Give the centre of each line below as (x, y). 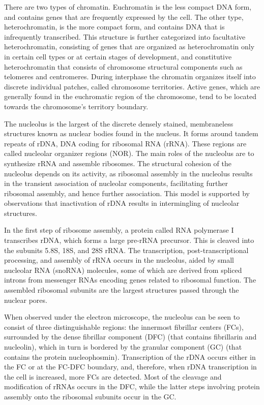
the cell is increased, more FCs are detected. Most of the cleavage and (113, 376)
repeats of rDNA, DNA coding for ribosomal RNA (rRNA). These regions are (125, 143)
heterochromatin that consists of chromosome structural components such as (123, 66)
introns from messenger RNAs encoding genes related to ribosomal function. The (130, 280)
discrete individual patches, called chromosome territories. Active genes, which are (132, 86)
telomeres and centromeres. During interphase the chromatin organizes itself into (130, 76)
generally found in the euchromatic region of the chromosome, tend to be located (130, 96)
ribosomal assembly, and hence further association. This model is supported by (127, 193)
